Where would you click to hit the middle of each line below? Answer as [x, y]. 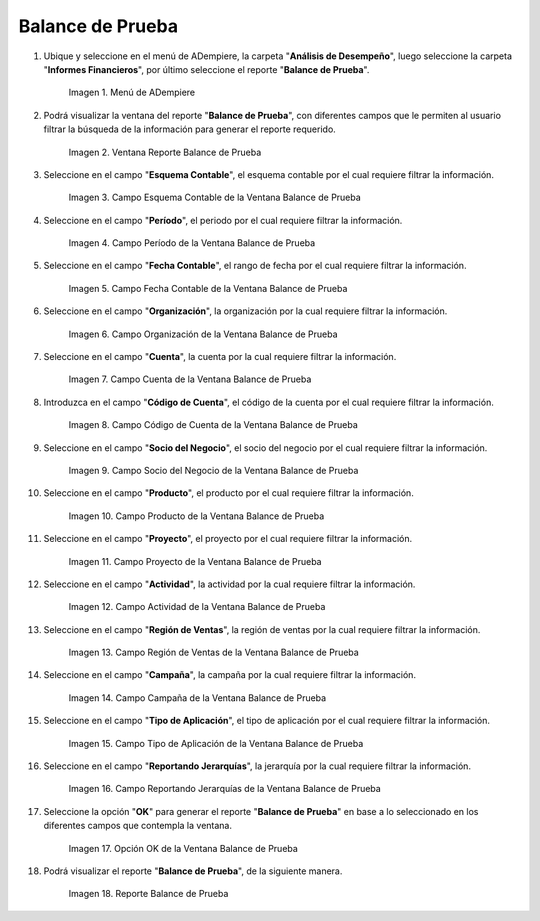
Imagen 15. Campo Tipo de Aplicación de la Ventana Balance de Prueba [216, 743]
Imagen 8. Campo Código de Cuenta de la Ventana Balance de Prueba [213, 425]
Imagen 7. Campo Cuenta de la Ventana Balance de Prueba [190, 379]
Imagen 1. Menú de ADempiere [131, 92]
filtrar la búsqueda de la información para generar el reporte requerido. [190, 129]
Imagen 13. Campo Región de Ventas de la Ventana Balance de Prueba [213, 652]
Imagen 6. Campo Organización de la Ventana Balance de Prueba [203, 334]
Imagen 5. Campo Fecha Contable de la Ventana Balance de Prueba [208, 288]
